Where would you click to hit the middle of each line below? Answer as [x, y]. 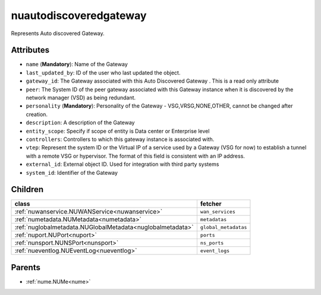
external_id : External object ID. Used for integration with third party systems [122, 164]
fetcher [211, 204]
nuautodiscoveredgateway [79, 15]
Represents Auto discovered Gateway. [58, 33]
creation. [37, 114]
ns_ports [212, 243]
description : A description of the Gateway [80, 123]
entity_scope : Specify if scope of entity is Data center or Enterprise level [118, 131]
